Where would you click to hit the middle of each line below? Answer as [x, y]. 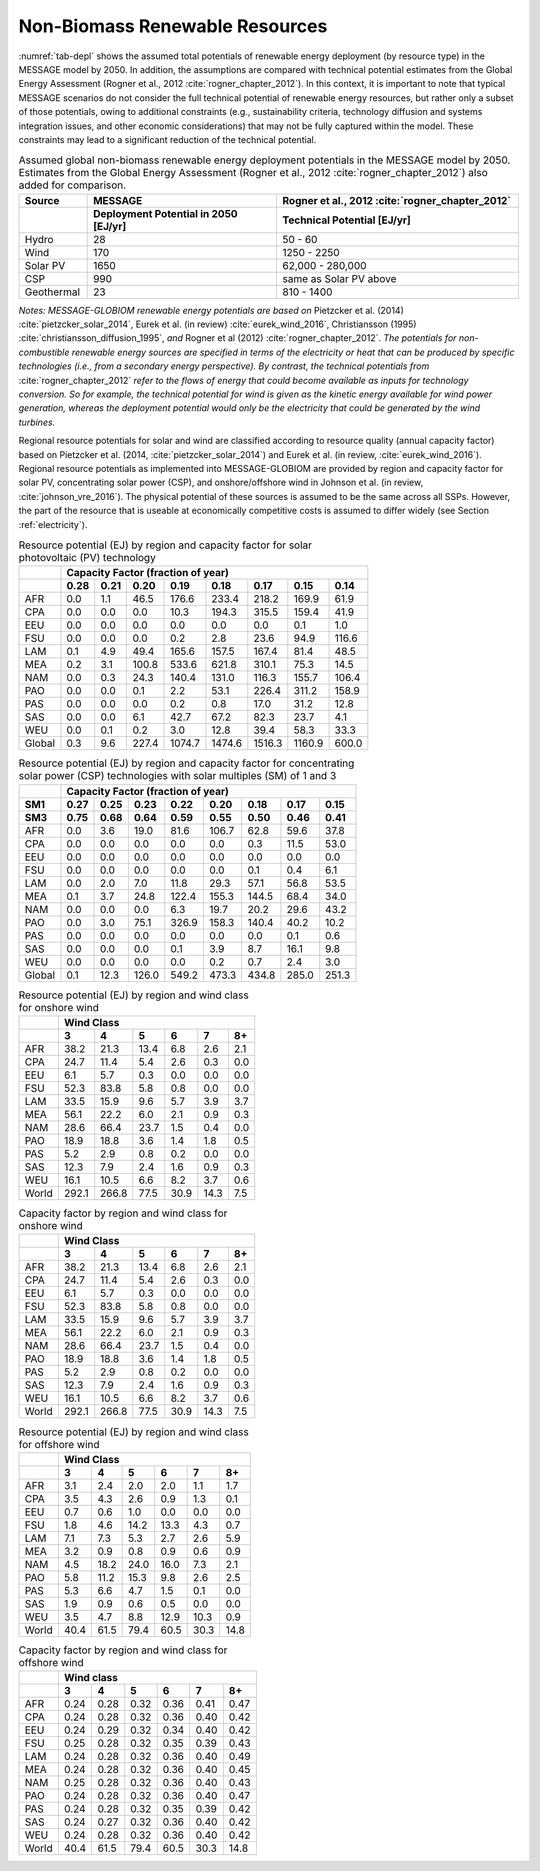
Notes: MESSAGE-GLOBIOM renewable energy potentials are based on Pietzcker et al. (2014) [211, 310]
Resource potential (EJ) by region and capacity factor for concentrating [186, 763]
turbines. [37, 422]
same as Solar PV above [339, 278]
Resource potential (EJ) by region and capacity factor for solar [165, 545]
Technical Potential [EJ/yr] [347, 220]
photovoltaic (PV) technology [87, 558]
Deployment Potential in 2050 [166, 213]
